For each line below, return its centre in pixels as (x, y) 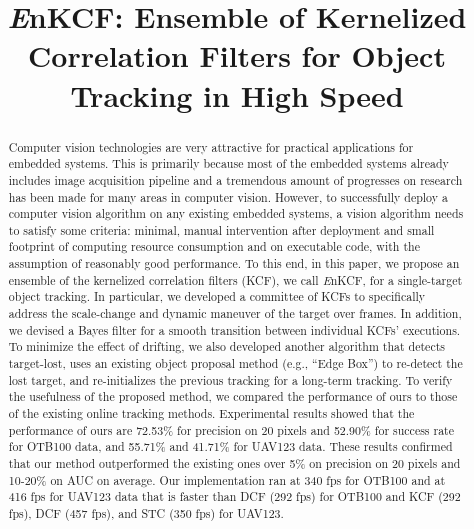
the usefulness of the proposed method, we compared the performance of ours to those (233, 396)
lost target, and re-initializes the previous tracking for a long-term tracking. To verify (230, 379)
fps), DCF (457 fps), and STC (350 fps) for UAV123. (146, 512)
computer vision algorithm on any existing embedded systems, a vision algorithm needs (236, 213)
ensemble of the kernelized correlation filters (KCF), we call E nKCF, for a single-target (235, 279)
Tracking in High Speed (237, 94)
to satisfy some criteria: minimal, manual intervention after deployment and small (221, 229)
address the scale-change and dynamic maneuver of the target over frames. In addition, (235, 313)
